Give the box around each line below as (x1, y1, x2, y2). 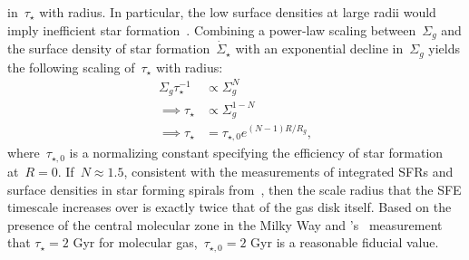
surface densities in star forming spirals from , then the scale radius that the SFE (7, 179, 462, 198)
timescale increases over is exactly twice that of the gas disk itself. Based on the (7, 197, 452, 217)
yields (428, 39, 460, 58)
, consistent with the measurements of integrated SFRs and (123, 161, 454, 180)
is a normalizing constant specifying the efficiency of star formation (69, 143, 444, 162)
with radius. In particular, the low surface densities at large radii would (39, 3, 436, 21)
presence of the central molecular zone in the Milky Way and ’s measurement (7, 215, 443, 234)
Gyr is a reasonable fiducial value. (250, 233, 439, 252)
